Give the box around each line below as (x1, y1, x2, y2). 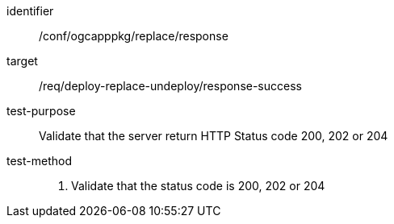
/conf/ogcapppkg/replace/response (39, 29, 228, 43)
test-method (6, 154, 72, 168)
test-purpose (6, 104, 76, 118)
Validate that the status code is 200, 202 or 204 (71, 179, 325, 193)
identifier (6, 4, 54, 18)
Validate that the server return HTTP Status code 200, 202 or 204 (39, 129, 388, 143)
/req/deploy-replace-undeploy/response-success (39, 79, 302, 93)
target (6, 54, 38, 68)
